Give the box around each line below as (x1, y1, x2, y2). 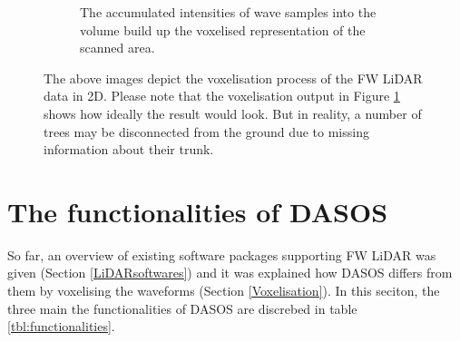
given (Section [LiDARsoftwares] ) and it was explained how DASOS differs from (7, 263, 453, 282)
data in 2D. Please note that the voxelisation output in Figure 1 (44, 86, 400, 105)
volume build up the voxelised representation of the (80, 20, 366, 39)
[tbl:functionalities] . (7, 317, 115, 336)
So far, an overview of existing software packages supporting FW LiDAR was (7, 245, 436, 264)
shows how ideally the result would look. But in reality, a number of (44, 103, 422, 122)
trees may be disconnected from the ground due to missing (44, 122, 369, 141)
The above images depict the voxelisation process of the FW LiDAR (44, 68, 423, 87)
